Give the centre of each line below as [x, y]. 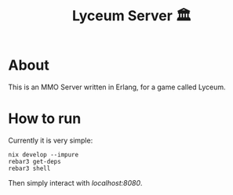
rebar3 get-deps [35, 161]
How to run [45, 119]
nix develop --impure [44, 154]
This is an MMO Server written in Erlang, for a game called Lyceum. [117, 87]
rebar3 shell [29, 168]
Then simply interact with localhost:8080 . [75, 182]
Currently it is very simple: [51, 140]
